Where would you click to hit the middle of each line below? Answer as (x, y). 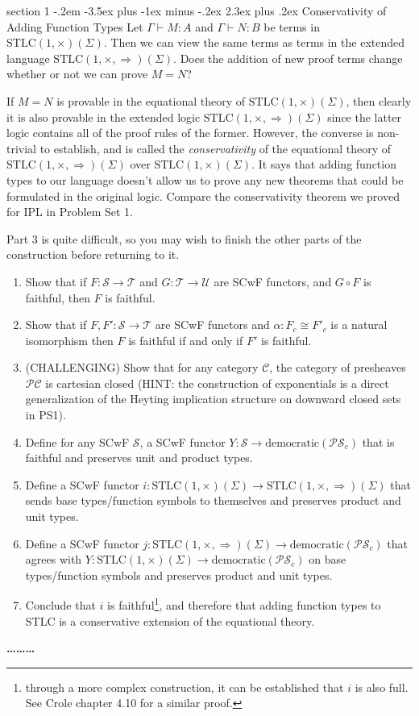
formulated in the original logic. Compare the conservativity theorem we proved (203, 196)
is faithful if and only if (186, 340)
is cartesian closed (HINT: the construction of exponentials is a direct (217, 383)
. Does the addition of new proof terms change (288, 58)
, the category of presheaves (338, 367)
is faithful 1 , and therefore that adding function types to (244, 604)
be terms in (292, 26)
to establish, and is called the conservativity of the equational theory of (216, 148)
